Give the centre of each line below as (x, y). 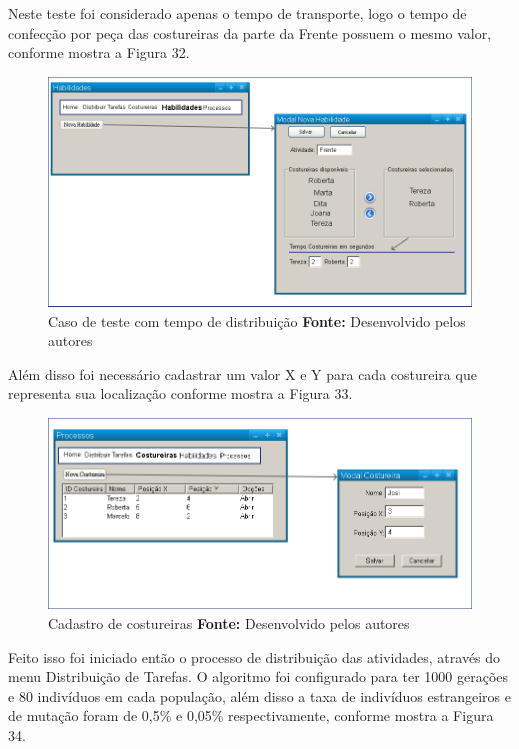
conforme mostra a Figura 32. (99, 52)
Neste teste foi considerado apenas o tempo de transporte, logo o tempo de (237, 13)
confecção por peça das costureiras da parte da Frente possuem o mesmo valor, (250, 32)
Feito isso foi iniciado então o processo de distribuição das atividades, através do (254, 656)
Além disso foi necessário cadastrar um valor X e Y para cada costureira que (242, 373)
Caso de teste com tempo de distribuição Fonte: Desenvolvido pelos (257, 320)
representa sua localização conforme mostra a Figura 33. (180, 393)
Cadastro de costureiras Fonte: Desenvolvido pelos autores (229, 623)
